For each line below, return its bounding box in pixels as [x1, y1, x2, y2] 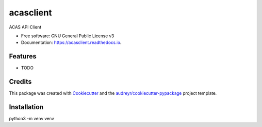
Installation [9, 103, 44, 111]
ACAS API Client [9, 24, 42, 30]
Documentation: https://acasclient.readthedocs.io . [21, 40, 122, 45]
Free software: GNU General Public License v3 [21, 33, 115, 39]
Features [9, 52, 36, 60]
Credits [9, 78, 32, 86]
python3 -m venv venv [9, 116, 54, 122]
